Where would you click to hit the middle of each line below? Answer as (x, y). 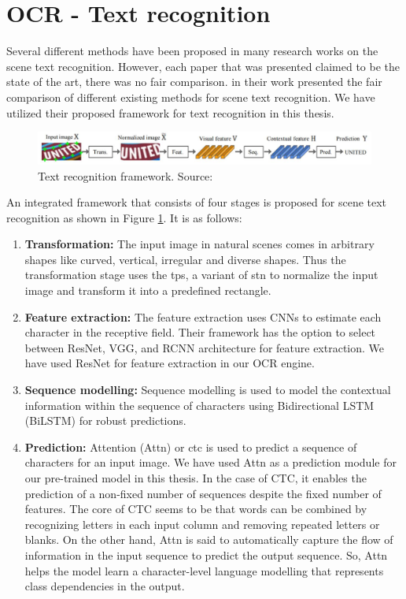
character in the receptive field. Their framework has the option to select (200, 332)
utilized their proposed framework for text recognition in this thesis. (170, 112)
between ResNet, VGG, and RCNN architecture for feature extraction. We (205, 347)
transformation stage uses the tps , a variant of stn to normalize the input (201, 275)
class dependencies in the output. (105, 586)
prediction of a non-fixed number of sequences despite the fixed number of (203, 493)
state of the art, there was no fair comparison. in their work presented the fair (194, 82)
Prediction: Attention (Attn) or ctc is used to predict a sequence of (191, 446)
